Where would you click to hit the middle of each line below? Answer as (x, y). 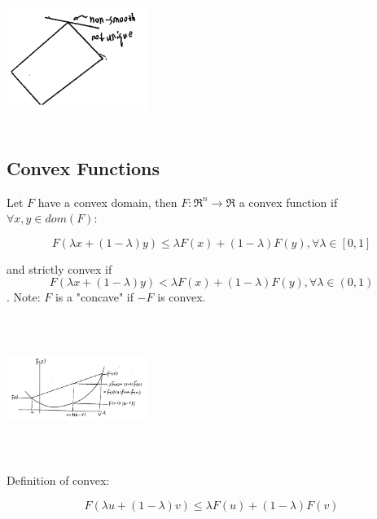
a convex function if (288, 202)
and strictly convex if (59, 268)
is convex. (182, 297)
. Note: (24, 297)
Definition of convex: (58, 480)
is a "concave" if (94, 297)
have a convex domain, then (107, 202)
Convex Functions (83, 167)
